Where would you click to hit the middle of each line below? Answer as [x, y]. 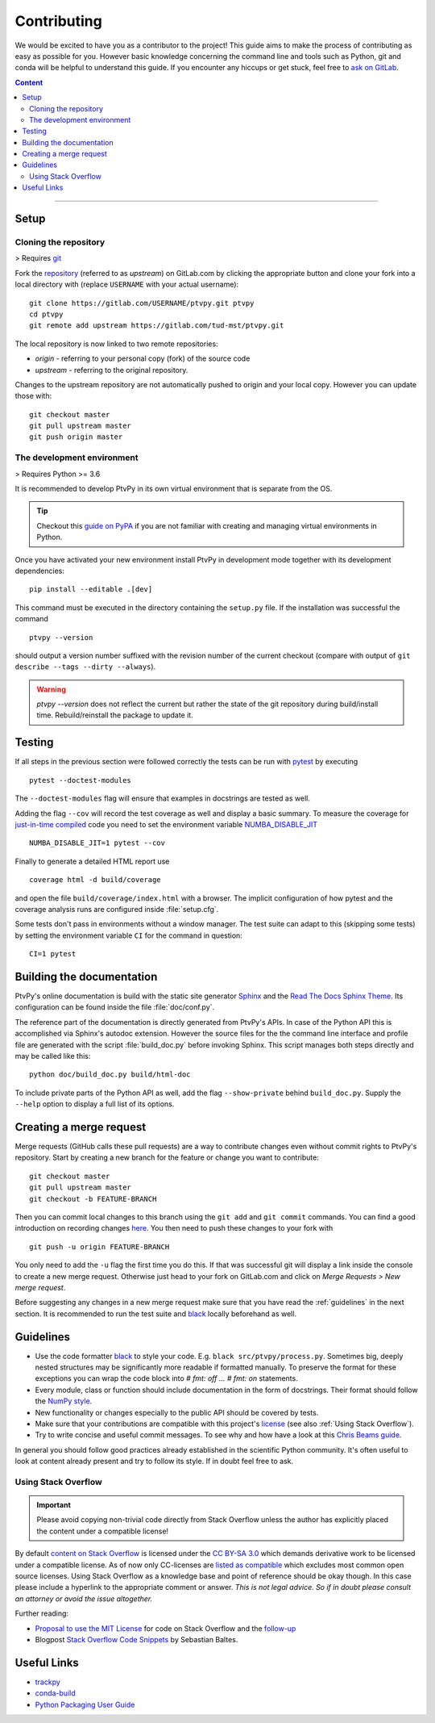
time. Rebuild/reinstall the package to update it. [115, 715]
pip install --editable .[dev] [91, 590]
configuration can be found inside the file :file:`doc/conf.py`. [115, 1007]
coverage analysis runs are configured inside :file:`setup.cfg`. [117, 909]
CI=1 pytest [53, 954]
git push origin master [76, 437]
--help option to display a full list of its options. [95, 1104]
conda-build [55, 1693]
